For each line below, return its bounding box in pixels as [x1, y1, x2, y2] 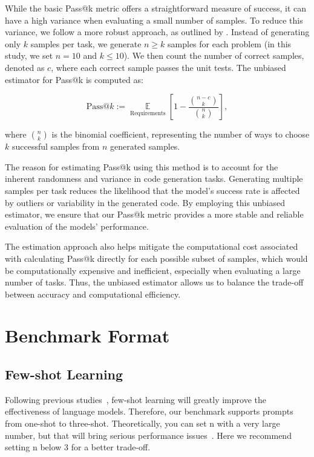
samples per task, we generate [30, 37, 142, 50]
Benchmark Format [5, 323, 170, 348]
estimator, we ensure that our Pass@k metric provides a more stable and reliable [5, 208, 304, 221]
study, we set [5, 49, 53, 62]
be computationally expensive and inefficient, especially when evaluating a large [5, 264, 301, 276]
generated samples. [110, 140, 180, 153]
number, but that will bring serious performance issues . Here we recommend [5, 429, 292, 441]
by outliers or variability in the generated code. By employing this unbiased [5, 196, 285, 208]
